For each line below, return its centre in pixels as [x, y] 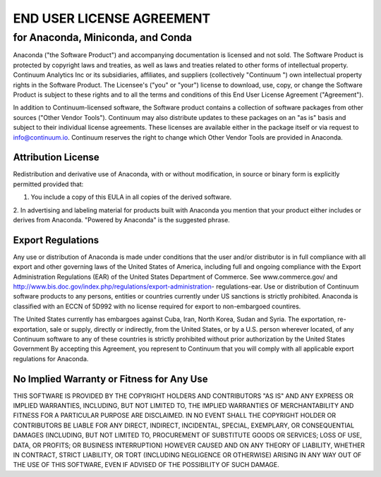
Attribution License [56, 158]
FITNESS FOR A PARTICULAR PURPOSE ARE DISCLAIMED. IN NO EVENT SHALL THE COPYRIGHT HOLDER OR [175, 416]
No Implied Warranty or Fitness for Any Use [110, 379]
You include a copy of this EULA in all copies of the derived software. [131, 197]
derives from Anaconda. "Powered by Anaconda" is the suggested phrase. [122, 219]
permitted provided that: [48, 184]
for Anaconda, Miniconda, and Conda [102, 37]
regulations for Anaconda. [51, 358]
